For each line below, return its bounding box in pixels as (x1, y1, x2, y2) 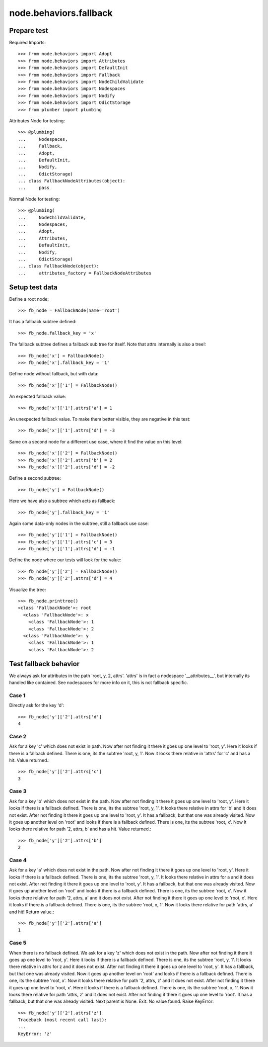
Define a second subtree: (9, 475, 61, 481)
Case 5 (9, 940, 27, 947)
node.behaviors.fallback (9, 7, 113, 18)
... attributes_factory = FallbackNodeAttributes (18, 270, 151, 276)
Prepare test (9, 26, 48, 35)
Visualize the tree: (9, 587, 46, 593)
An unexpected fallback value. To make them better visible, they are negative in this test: (9, 416, 191, 422)
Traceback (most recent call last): (18, 1017, 107, 1023)
